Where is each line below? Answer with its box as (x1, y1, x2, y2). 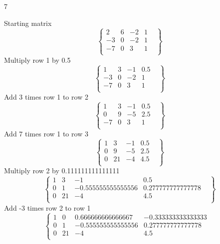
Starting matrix (4, 17, 52, 28)
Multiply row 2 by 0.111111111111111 (4, 165, 120, 176)
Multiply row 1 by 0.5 (4, 54, 71, 65)
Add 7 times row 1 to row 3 (4, 128, 88, 139)
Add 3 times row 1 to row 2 (4, 92, 88, 102)
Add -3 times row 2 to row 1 (4, 202, 91, 213)
